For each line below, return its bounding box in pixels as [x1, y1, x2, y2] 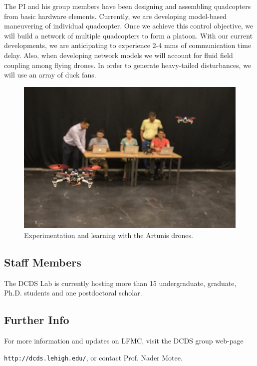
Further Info [4, 312, 69, 327]
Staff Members [4, 254, 81, 269]
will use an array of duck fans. [4, 69, 96, 80]
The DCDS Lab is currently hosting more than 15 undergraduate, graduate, [4, 277, 237, 288]
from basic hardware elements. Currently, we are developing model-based [4, 10, 227, 21]
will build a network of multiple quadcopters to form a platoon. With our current [4, 30, 253, 40]
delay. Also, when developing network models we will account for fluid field [4, 49, 233, 60]
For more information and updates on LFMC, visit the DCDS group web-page [4, 335, 244, 345]
